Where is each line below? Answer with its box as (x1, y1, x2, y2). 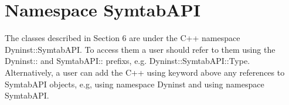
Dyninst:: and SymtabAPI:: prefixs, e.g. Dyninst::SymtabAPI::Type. (5, 55, 250, 67)
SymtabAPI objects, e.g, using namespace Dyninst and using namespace (5, 77, 264, 90)
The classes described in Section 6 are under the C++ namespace (5, 32, 240, 44)
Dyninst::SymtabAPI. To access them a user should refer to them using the (5, 43, 276, 55)
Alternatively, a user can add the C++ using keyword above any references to (5, 66, 285, 78)
